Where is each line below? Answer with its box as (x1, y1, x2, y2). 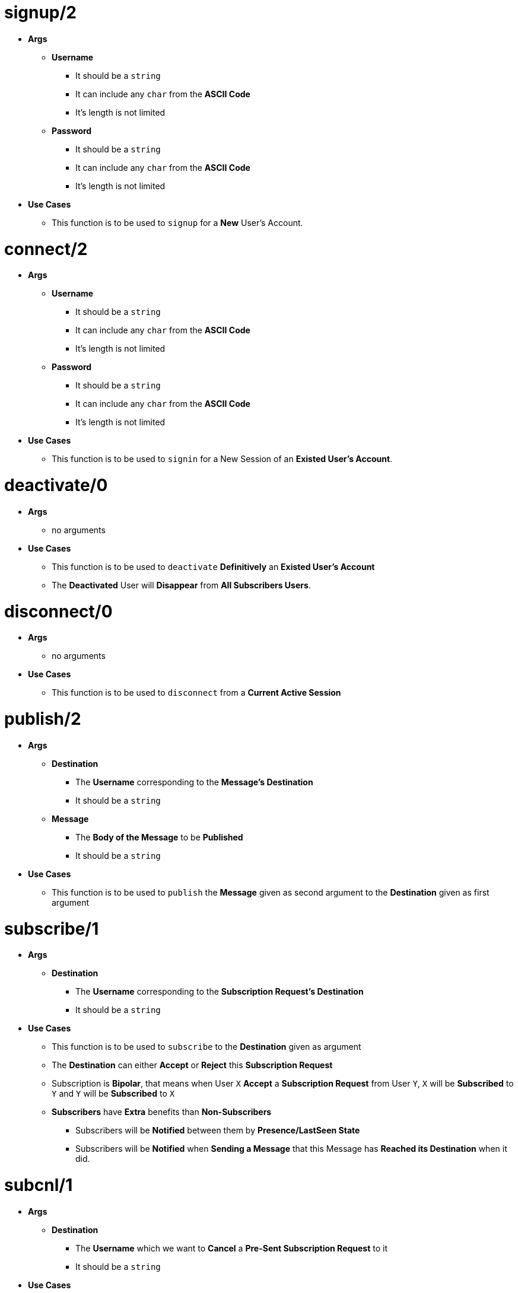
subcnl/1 (4, 1175, 73, 1195)
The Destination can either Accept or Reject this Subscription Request (52, 1060, 333, 1071)
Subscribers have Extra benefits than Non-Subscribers (52, 1107, 272, 1117)
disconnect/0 (4, 601, 113, 622)
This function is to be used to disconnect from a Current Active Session (52, 687, 341, 698)
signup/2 (4, 2, 77, 23)
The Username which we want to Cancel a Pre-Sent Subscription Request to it (75, 1243, 388, 1253)
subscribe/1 (4, 918, 99, 939)
